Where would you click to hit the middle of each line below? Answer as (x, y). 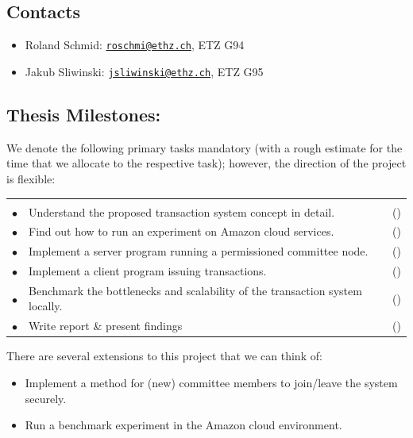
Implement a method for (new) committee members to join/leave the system (211, 382)
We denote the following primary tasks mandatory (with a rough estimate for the (205, 147)
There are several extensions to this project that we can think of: (164, 356)
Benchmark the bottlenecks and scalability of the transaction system (195, 290)
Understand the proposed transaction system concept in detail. (182, 211)
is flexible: (31, 178)
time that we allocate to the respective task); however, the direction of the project (206, 163)
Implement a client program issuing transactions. (148, 271)
